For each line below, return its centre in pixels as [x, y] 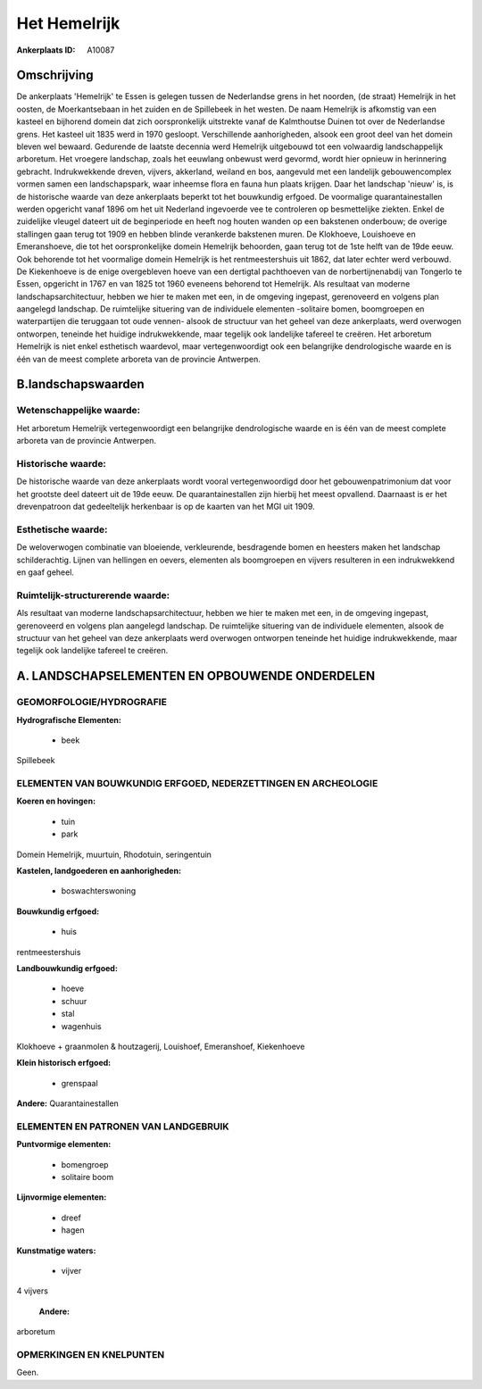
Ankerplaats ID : [46, 50]
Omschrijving [55, 75]
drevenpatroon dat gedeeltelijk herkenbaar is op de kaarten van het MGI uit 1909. [166, 507]
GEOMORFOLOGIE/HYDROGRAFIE [91, 703]
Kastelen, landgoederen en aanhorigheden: [99, 871]
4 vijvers [33, 1291]
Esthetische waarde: [62, 529]
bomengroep [85, 1164]
